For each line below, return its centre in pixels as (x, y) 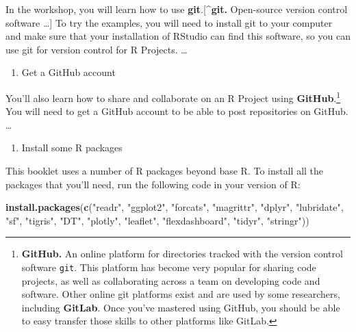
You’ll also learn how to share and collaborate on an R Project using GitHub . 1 (173, 97)
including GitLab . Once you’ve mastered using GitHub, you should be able (181, 307)
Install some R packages (72, 148)
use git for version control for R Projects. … (97, 49)
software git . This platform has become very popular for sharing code (169, 267)
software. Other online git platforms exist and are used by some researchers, (181, 294)
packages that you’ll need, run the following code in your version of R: (153, 184)
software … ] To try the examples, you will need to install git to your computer (169, 22)
